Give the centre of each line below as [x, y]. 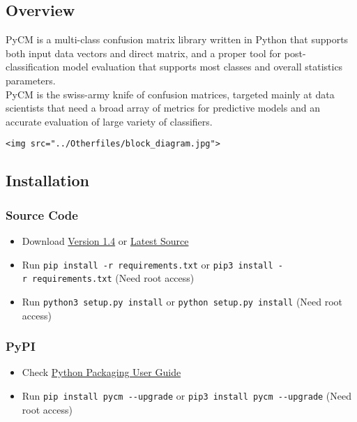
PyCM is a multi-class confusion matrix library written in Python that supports [177, 39]
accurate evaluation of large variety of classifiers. [109, 121]
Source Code [42, 214]
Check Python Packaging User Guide [101, 372]
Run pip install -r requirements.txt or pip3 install [147, 264]
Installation [47, 180]
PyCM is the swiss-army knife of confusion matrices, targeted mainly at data [170, 94]
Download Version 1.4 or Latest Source [105, 241]
